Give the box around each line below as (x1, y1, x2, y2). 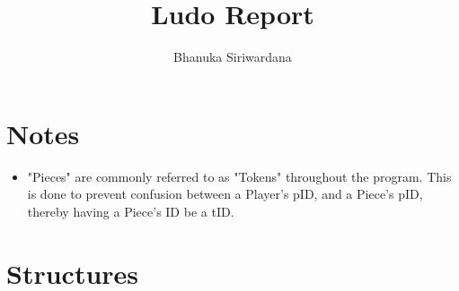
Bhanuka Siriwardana (173, 47, 292, 66)
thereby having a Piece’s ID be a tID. (27, 201, 234, 220)
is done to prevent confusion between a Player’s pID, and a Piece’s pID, (27, 184, 423, 203)
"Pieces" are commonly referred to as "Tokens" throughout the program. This (27, 167, 452, 185)
